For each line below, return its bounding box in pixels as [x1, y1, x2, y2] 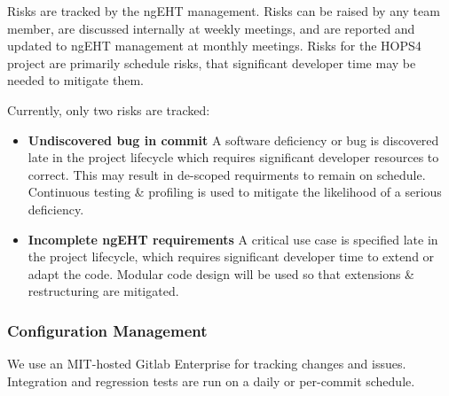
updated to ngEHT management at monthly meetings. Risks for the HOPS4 [7, 36, 421, 55]
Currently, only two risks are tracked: [7, 100, 210, 119]
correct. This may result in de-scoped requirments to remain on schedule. [28, 165, 426, 183]
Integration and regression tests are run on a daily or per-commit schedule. [7, 371, 415, 390]
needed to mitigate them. [7, 71, 144, 89]
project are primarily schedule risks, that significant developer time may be [7, 53, 416, 72]
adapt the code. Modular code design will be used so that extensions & [28, 264, 414, 283]
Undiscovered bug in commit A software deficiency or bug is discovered [28, 130, 439, 149]
